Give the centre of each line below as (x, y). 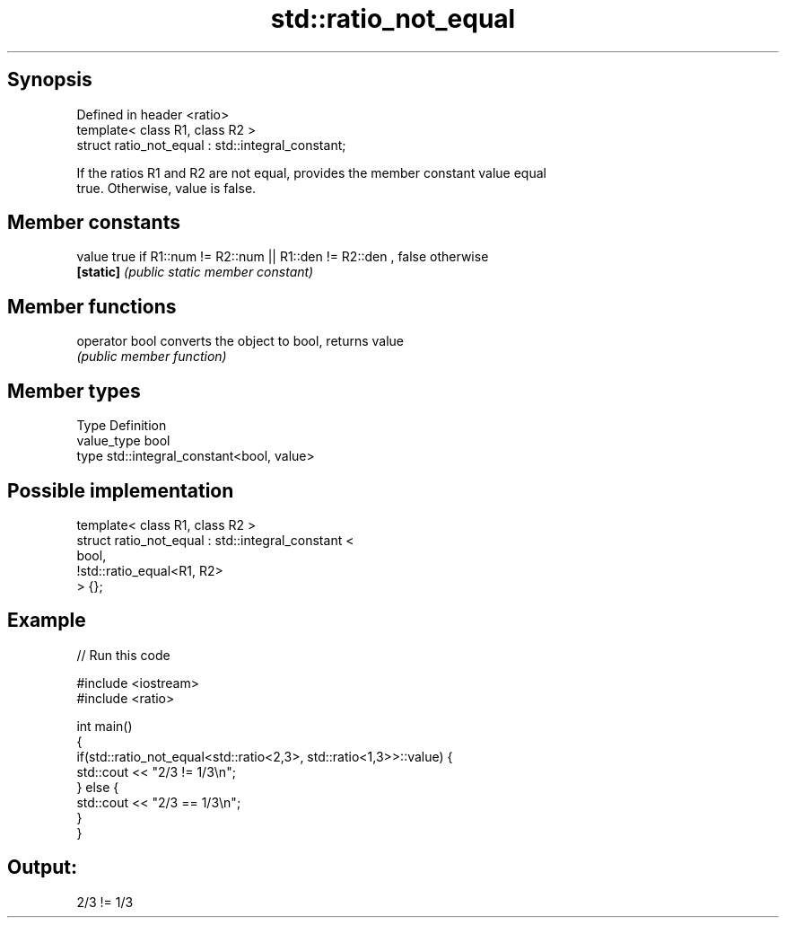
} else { (98, 787)
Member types (74, 391)
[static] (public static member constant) (195, 272)
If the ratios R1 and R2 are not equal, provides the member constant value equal (311, 172)
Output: (42, 868)
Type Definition (122, 426)
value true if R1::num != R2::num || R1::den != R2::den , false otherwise (283, 257)
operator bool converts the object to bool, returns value (240, 341)
